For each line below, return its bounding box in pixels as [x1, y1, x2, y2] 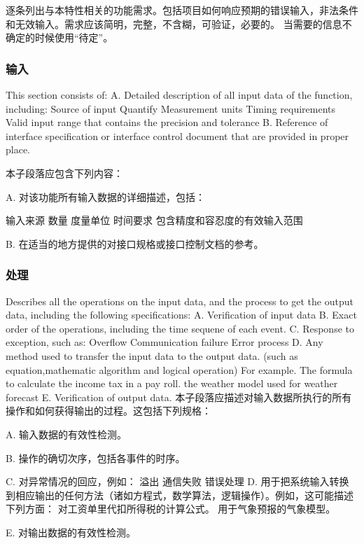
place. [6, 142, 30, 157]
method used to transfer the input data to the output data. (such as [6, 348, 298, 363]
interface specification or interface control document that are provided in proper [6, 128, 349, 143]
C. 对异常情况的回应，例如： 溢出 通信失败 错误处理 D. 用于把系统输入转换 [6, 474, 349, 489]
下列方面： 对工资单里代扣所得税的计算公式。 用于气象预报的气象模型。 [6, 501, 336, 516]
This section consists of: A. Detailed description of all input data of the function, [6, 88, 353, 102]
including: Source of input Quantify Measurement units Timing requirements [6, 101, 336, 116]
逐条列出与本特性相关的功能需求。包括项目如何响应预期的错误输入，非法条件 [6, 3, 358, 17]
